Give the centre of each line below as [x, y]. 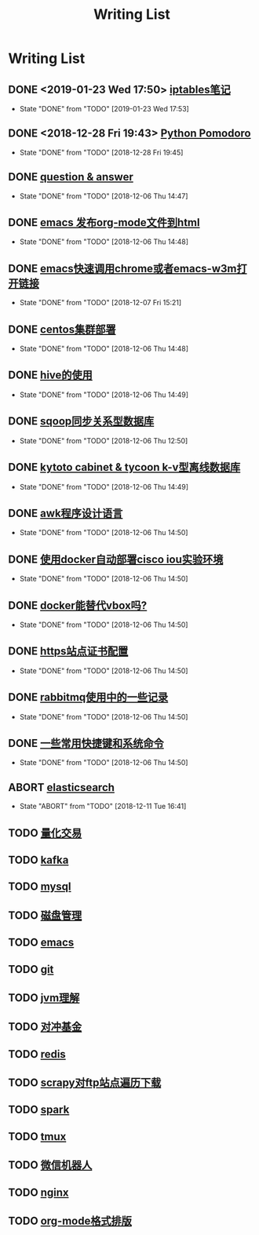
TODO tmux [37, 1137]
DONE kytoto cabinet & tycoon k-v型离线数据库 [124, 467]
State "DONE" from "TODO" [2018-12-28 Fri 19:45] [101, 152]
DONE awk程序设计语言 [66, 513]
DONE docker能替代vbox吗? [78, 605]
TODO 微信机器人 [50, 1166]
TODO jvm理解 [44, 998]
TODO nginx [38, 1192]
